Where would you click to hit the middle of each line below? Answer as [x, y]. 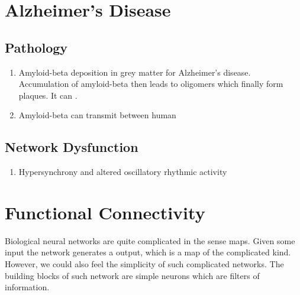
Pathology [36, 47]
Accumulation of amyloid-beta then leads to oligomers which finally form [151, 84]
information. [27, 287]
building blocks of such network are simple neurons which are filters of [132, 275]
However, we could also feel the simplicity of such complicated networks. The [144, 264]
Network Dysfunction [72, 147]
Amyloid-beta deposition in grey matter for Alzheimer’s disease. [135, 72]
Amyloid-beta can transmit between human [97, 115]
